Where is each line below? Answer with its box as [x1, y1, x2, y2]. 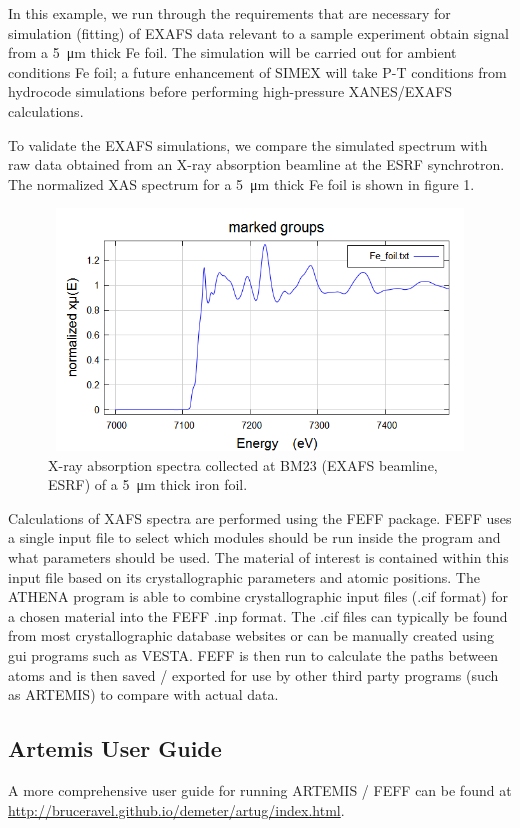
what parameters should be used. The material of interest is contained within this [8, 547, 509, 567]
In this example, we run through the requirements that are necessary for [8, 3, 451, 23]
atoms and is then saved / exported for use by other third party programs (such [8, 664, 499, 685]
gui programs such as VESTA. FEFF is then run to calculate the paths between [8, 644, 498, 665]
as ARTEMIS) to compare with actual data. [8, 684, 279, 705]
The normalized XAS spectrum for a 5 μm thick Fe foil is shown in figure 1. [8, 173, 475, 194]
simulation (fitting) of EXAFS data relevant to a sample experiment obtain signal [8, 22, 509, 43]
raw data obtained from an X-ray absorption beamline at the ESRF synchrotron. [8, 154, 505, 175]
